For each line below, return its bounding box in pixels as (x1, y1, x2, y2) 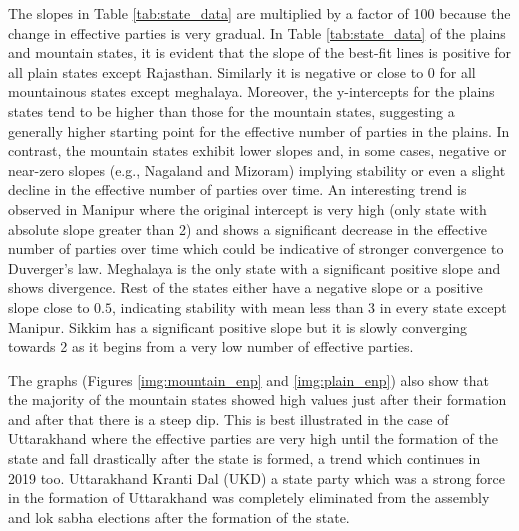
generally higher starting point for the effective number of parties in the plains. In (8, 120, 510, 141)
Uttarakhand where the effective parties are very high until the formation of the (8, 428, 498, 449)
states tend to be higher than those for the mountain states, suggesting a (8, 100, 455, 121)
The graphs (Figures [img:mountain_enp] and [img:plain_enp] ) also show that (8, 369, 489, 390)
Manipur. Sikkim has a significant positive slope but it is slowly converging (8, 316, 468, 337)
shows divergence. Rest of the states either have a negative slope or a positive (8, 277, 483, 298)
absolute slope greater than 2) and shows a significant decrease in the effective (8, 218, 487, 239)
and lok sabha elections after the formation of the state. (8, 506, 350, 527)
